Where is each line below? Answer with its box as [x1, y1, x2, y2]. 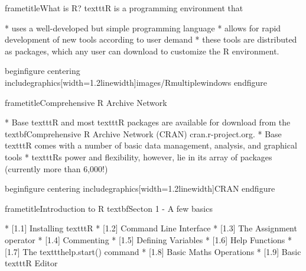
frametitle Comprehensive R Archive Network [5, 96, 167, 108]
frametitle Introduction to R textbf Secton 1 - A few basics [5, 202, 213, 214]
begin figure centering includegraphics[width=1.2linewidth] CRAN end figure [5, 182, 275, 195]
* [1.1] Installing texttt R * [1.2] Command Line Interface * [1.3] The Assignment [5, 222, 297, 234]
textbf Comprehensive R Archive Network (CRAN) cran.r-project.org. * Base [5, 127, 282, 140]
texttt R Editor [5, 257, 58, 269]
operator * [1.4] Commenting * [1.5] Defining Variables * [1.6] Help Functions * [5, 233, 292, 246]
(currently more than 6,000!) [5, 162, 108, 175]
